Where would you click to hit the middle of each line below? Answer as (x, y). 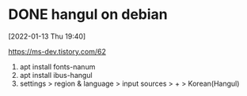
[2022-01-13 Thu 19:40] (47, 36)
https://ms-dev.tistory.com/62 (57, 51)
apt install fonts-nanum (57, 66)
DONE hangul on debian (88, 15)
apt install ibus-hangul (56, 75)
